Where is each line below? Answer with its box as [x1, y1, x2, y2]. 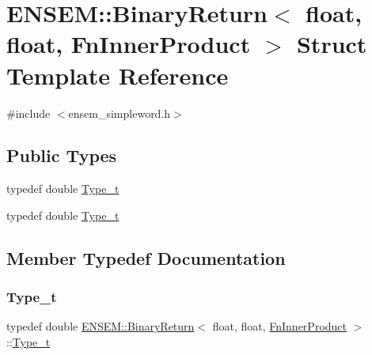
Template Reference [6, 59, 229, 91]
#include [6, 104, 51, 121]
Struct [296, 28, 367, 60]
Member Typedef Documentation [6, 245, 286, 270]
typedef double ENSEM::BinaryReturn [6, 318, 195, 334]
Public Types [6, 143, 117, 168]
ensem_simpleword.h [68, 104, 171, 121]
